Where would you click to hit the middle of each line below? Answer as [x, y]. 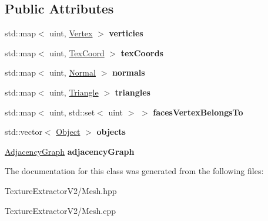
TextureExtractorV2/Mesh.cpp [61, 210]
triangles [133, 92]
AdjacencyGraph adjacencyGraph [70, 151]
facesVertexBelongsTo [198, 112]
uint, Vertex [71, 33]
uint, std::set [72, 112]
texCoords [142, 52]
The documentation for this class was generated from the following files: [134, 171]
